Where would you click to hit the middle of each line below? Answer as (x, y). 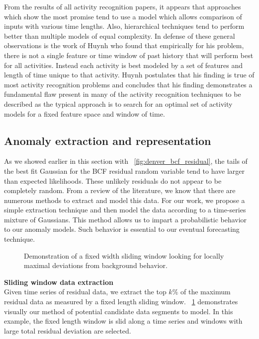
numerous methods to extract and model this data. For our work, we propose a (125, 200)
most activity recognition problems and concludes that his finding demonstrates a (128, 84)
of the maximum (205, 292)
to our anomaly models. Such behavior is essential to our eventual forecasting (122, 229)
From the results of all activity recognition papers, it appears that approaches (123, 6)
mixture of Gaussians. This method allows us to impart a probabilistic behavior (126, 219)
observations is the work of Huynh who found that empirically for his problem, (124, 45)
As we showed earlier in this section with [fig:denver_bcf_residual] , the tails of (126, 161)
